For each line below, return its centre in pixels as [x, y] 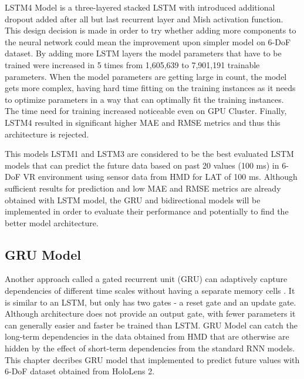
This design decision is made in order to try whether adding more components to [151, 30]
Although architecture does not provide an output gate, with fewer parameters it [150, 313]
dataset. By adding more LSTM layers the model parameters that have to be [143, 53]
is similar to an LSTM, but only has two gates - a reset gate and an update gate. [151, 302]
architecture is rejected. [47, 134]
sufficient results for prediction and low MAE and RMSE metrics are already [143, 188]
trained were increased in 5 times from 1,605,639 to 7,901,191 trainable [132, 64]
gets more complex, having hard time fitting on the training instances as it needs [150, 88]
